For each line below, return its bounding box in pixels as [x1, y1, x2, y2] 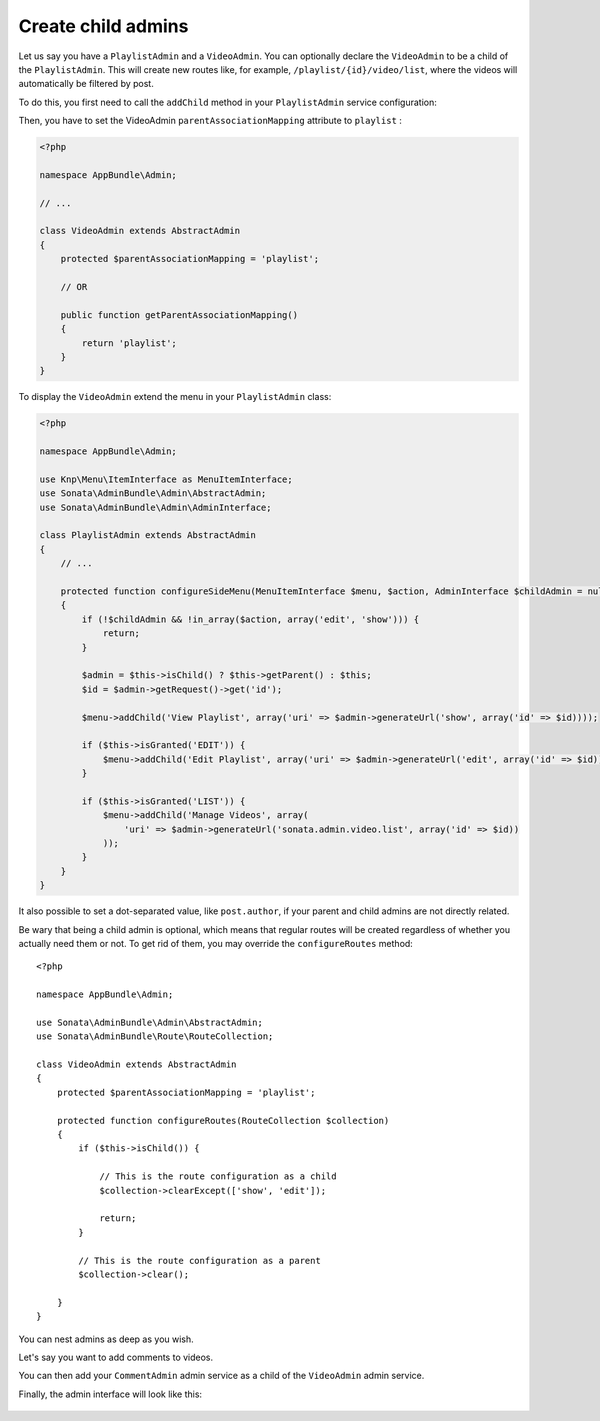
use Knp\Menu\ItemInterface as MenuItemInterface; [39, 473, 294, 485]
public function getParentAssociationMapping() [60, 309, 299, 320]
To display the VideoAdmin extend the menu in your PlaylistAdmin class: [18, 391, 332, 403]
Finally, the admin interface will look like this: [18, 1388, 203, 1400]
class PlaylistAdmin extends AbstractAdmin [39, 530, 257, 541]
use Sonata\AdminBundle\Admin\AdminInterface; [39, 501, 272, 513]
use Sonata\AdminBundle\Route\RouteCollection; [36, 1031, 274, 1042]
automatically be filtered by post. [18, 78, 154, 90]
